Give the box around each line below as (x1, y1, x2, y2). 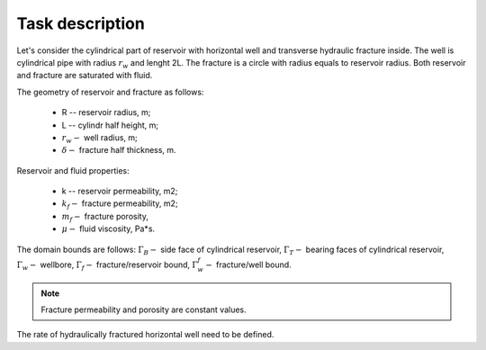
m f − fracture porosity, (61, 211, 148, 224)
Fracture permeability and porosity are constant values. (40, 304, 247, 315)
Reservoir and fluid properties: (16, 165, 130, 175)
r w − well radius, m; (61, 131, 139, 145)
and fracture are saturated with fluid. (16, 70, 153, 81)
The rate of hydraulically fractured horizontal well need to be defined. (16, 329, 274, 340)
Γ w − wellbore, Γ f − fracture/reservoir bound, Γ (16, 259, 198, 272)
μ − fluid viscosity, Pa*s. (61, 223, 156, 234)
